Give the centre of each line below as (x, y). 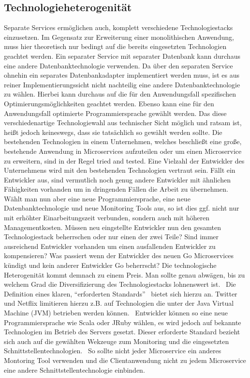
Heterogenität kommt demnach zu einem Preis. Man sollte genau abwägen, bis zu (125, 274)
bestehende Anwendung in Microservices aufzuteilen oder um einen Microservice (123, 151)
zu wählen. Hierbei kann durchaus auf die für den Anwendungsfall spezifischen (120, 94)
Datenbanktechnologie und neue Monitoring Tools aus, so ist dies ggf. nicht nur (122, 208)
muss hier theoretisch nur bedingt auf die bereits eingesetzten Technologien (115, 46)
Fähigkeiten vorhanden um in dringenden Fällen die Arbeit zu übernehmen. (116, 189)
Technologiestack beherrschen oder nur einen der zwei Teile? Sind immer (111, 237)
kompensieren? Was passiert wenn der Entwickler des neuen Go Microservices (119, 255)
